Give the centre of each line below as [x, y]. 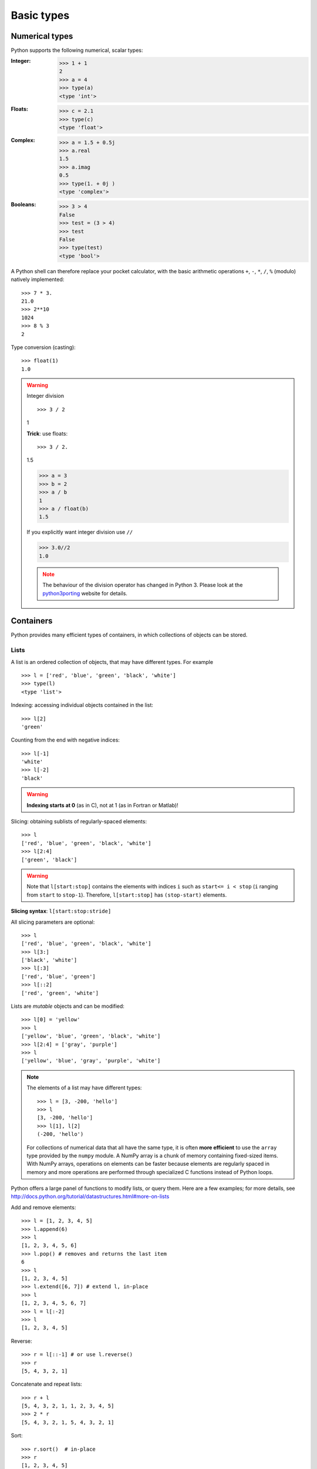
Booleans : [23, 204]
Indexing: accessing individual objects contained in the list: [82, 705]
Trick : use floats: [47, 433]
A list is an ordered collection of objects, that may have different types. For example [112, 662]
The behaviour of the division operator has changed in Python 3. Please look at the [143, 585]
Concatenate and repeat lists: [46, 1384]
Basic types [40, 15]
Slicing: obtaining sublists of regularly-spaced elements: [79, 821]
